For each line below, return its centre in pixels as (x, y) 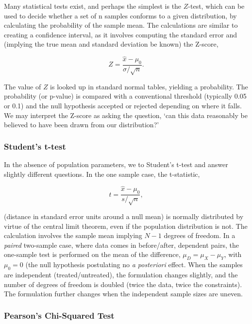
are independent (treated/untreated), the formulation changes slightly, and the (121, 274)
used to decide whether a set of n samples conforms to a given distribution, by (120, 15)
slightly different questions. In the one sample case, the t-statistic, (102, 174)
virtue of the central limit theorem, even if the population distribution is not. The (126, 226)
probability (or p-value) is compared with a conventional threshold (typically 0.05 (125, 96)
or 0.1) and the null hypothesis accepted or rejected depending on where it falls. (123, 105)
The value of (23, 86)
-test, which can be (216, 6)
